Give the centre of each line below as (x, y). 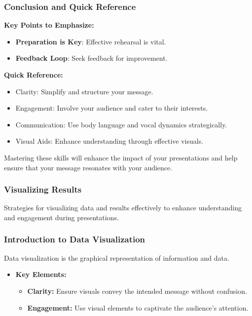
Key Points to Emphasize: (49, 25)
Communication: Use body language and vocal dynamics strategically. (121, 124)
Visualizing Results (43, 189)
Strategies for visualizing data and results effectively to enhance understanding (123, 208)
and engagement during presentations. (61, 217)
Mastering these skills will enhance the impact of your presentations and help (121, 157)
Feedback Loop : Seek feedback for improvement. (91, 58)
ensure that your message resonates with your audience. (88, 167)
